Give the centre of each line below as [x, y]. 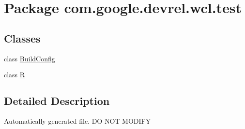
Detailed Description [57, 101]
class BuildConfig [30, 58]
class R [15, 75]
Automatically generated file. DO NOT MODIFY [77, 121]
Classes [22, 38]
